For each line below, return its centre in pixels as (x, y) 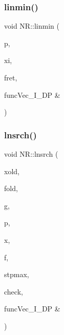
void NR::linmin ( (32, 26)
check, (14, 291)
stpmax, (17, 274)
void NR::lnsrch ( (31, 154)
